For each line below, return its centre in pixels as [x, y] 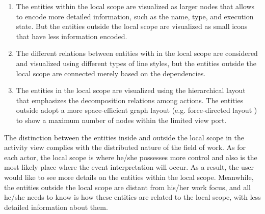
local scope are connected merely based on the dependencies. [111, 73]
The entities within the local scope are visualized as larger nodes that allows [135, 6]
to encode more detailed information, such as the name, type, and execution [135, 16]
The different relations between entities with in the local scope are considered [137, 53]
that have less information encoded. [72, 36]
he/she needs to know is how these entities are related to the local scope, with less [132, 197]
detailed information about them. [56, 207]
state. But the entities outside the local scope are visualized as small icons [132, 26]
